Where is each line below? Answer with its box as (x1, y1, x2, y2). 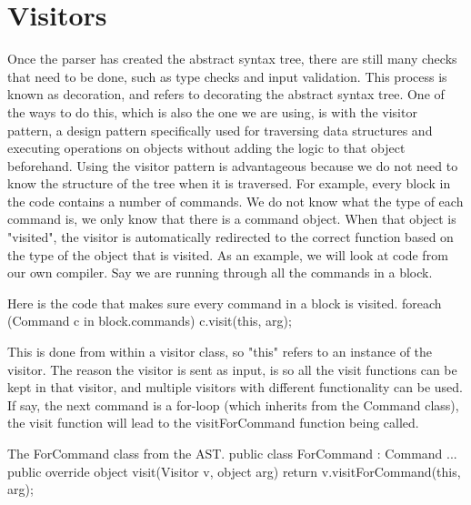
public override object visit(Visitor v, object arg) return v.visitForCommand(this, (7, 461, 461, 480)
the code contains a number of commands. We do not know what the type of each (7, 191, 464, 210)
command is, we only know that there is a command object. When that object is (7, 209, 456, 228)
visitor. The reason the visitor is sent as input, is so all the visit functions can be (7, 359, 457, 379)
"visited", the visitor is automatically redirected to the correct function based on (7, 227, 454, 247)
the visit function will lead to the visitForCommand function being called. (7, 413, 419, 432)
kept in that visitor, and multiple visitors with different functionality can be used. (7, 378, 463, 397)
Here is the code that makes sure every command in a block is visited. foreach (7, 293, 442, 312)
